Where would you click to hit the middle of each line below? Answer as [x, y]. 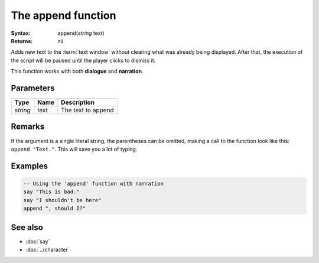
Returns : [22, 41]
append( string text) [81, 33]
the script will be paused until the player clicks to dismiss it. [83, 60]
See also [27, 227]
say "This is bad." [51, 192]
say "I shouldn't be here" [62, 200]
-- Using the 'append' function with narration [93, 184]
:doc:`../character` [48, 249]
